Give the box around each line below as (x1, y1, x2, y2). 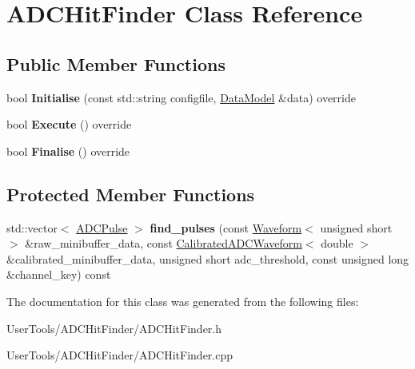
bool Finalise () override (6, 142, 130, 159)
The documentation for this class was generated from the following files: (6, 292, 359, 309)
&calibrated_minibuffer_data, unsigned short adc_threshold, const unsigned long (6, 250, 409, 267)
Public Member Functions (6, 51, 225, 76)
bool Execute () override (6, 116, 132, 133)
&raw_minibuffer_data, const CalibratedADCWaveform (25, 235, 302, 252)
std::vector (6, 219, 58, 236)
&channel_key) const (6, 266, 111, 283)
